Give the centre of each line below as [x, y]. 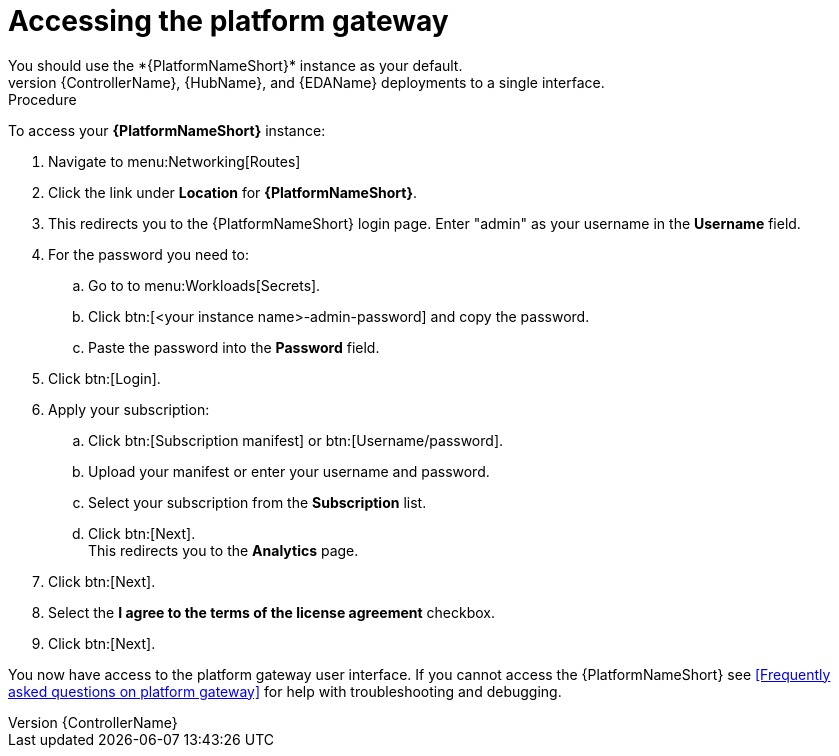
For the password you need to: [148, 254]
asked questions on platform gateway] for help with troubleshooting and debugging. [285, 691]
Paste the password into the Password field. [234, 347]
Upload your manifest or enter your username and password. [289, 471]
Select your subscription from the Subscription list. [257, 502]
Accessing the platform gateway [228, 21]
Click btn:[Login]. [104, 378]
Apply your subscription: [129, 409]
